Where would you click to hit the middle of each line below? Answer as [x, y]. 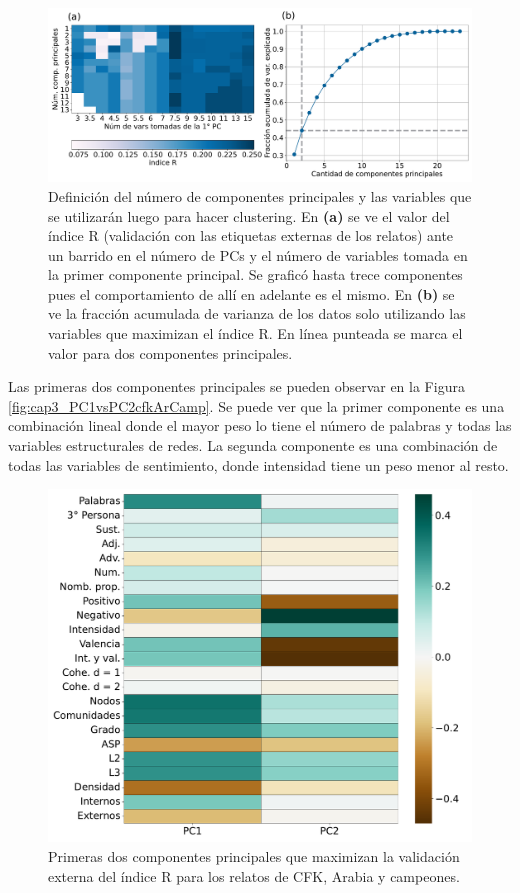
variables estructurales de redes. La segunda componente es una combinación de [253, 445]
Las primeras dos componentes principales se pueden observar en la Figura [236, 386]
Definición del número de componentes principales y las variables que [260, 195]
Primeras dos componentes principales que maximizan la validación [254, 856]
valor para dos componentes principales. [170, 352]
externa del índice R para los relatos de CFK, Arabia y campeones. [254, 875]
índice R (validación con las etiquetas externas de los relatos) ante [251, 235]
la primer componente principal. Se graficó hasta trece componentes [255, 274]
